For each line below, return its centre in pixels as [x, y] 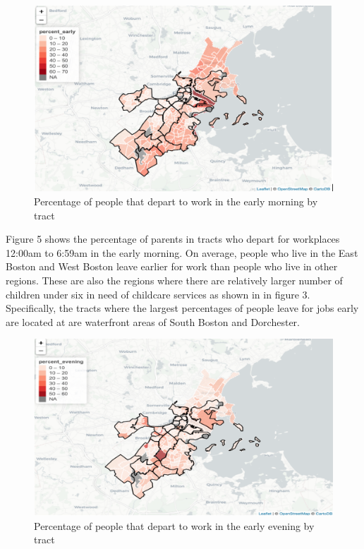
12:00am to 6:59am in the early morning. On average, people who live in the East [182, 252]
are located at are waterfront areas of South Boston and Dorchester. [153, 321]
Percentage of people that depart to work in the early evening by [174, 525]
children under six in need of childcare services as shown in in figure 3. [158, 294]
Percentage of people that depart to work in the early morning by [176, 201]
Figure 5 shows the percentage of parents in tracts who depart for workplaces [173, 239]
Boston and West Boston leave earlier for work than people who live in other [172, 266]
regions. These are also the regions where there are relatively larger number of [174, 280]
